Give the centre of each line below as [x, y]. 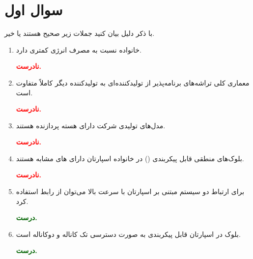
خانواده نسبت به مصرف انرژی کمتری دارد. [79, 49]
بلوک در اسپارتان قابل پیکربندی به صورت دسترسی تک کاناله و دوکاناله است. [128, 234]
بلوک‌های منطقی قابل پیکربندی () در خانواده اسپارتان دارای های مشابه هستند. [130, 158]
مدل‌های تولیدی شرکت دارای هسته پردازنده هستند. [91, 125]
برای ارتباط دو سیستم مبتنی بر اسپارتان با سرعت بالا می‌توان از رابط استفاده [130, 191]
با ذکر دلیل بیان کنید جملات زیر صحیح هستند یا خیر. [80, 33]
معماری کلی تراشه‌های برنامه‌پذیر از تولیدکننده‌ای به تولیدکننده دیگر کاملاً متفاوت [133, 82]
